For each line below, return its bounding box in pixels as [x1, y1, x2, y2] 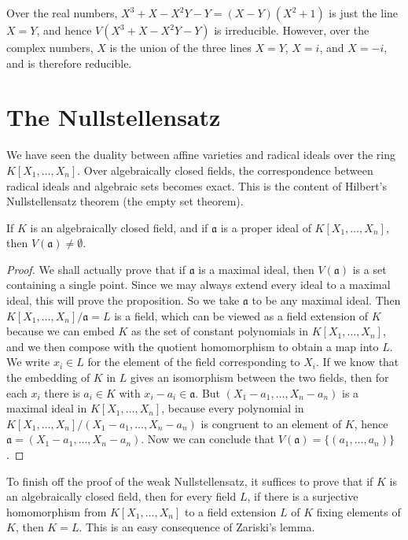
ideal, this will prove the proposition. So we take [6, 292, 240, 309]
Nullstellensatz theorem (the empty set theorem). [6, 193, 244, 209]
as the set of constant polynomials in [130, 323, 309, 339]
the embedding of [6, 369, 90, 386]
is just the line [329, 5, 399, 20]
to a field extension [184, 503, 277, 520]
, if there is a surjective [247, 488, 358, 505]
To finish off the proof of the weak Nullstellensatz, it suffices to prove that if [6, 472, 373, 489]
